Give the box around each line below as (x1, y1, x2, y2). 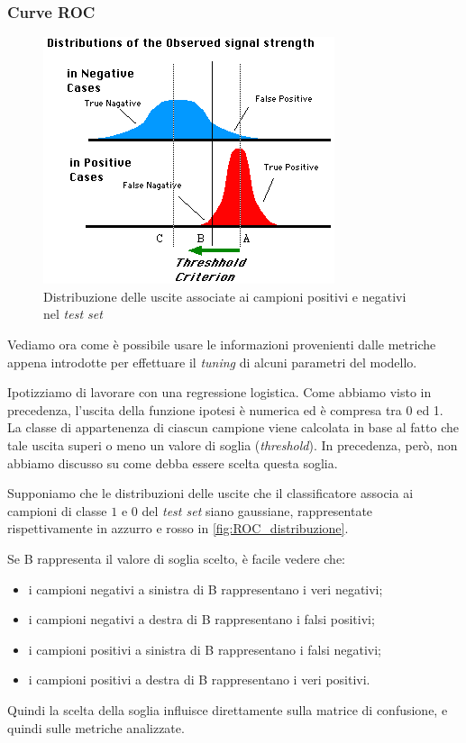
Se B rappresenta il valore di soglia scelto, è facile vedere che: (7, 548, 346, 567)
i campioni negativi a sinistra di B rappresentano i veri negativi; (28, 579, 383, 598)
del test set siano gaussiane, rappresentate (142, 501, 373, 520)
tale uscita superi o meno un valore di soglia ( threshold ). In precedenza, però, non (7, 435, 458, 454)
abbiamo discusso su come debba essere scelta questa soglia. (7, 453, 338, 472)
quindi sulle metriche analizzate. (7, 718, 185, 737)
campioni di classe (7, 501, 107, 520)
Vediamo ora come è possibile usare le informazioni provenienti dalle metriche (7, 335, 436, 353)
